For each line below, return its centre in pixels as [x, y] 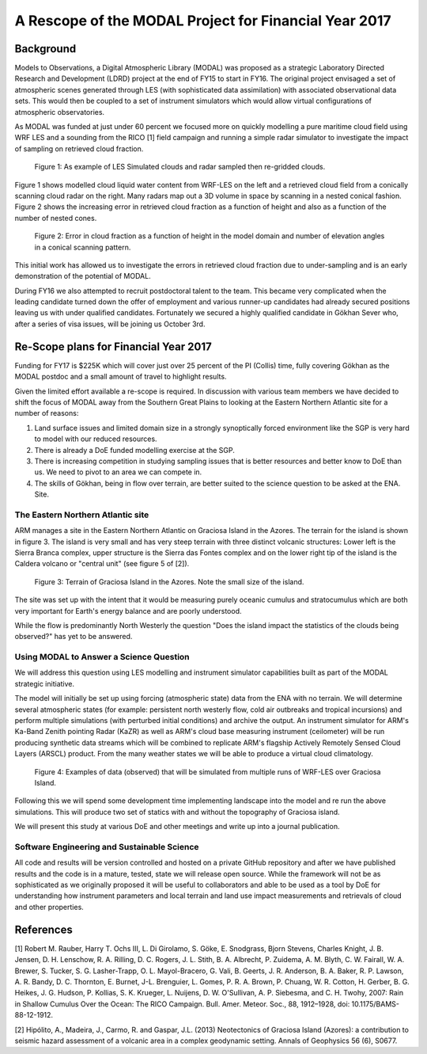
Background [45, 49]
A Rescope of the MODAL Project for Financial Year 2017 [203, 21]
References [43, 929]
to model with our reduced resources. [96, 439]
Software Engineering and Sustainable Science [107, 847]
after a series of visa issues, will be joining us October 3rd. [110, 324]
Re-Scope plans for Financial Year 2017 [113, 346]
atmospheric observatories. [60, 112]
